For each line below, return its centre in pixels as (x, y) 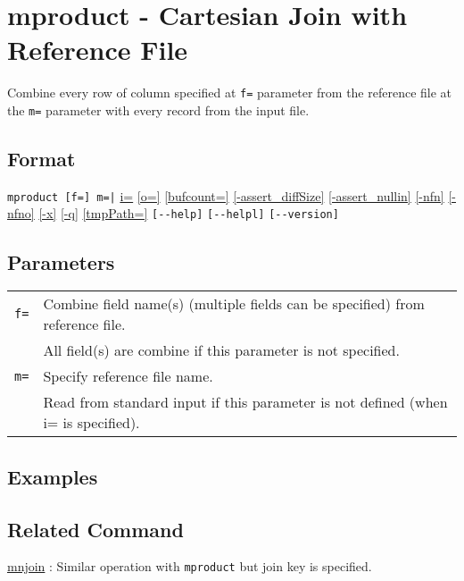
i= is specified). (91, 423)
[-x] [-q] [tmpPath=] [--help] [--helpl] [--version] (189, 213)
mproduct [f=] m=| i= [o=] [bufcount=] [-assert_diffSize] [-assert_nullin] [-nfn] (226, 195)
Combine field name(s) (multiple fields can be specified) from (234, 304)
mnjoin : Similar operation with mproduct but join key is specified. (190, 566)
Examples (53, 476)
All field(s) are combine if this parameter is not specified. (221, 350)
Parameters (61, 261)
